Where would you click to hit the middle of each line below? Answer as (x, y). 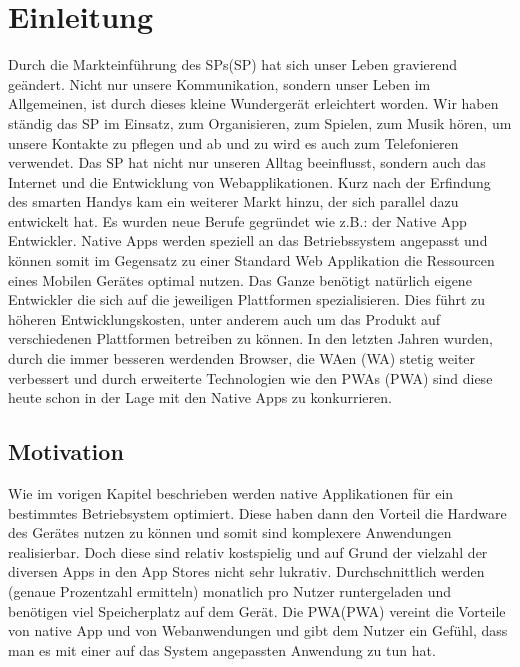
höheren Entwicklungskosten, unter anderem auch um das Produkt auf (224, 318)
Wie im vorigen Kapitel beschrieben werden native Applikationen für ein (231, 493)
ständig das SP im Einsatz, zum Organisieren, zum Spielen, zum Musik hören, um (260, 122)
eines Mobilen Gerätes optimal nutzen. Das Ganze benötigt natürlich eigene (240, 279)
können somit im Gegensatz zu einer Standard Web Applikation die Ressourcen (251, 260)
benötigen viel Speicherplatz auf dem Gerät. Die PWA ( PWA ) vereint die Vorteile (257, 610)
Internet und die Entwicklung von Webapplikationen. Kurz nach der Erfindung (249, 181)
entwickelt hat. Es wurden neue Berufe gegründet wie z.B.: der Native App (237, 220)
